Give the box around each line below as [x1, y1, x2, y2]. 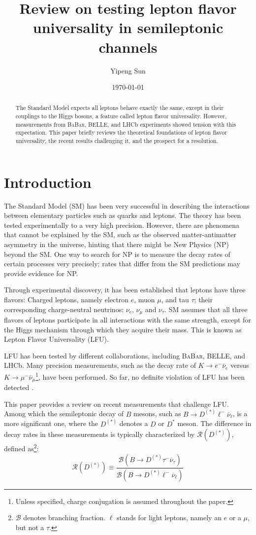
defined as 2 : [4, 442, 39, 454]
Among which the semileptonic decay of [4, 408, 124, 419]
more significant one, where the [4, 418, 98, 428]
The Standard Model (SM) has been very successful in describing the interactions [4, 200, 250, 211]
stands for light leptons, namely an [116, 512, 222, 523]
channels [98, 36, 158, 57]
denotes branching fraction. [23, 512, 105, 523]
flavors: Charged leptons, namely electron [4, 294, 129, 305]
